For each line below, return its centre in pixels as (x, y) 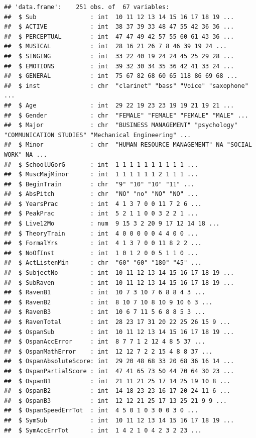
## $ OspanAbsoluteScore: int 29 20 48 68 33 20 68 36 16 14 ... (119, 361)
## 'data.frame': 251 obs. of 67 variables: (87, 7)
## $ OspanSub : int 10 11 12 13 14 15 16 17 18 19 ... (119, 332)
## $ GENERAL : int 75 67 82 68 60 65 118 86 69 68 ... (121, 76)
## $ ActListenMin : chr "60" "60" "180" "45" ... (103, 263)
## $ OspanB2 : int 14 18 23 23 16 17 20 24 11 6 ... (117, 391)
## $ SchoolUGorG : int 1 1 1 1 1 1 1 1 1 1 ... (101, 165)
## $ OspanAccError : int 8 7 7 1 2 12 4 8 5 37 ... (105, 342)
